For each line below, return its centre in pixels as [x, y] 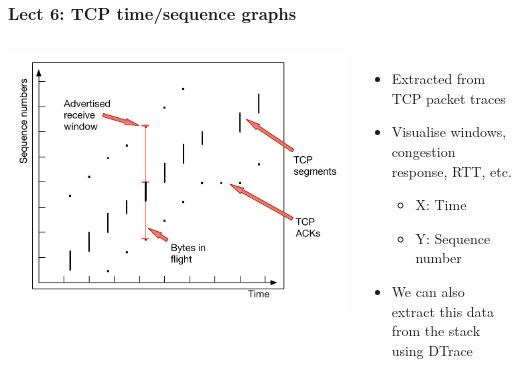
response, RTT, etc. [451, 170]
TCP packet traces [448, 97]
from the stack [436, 330]
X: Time [441, 204]
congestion [423, 151]
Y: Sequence [453, 237]
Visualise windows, [449, 131]
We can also [428, 290]
